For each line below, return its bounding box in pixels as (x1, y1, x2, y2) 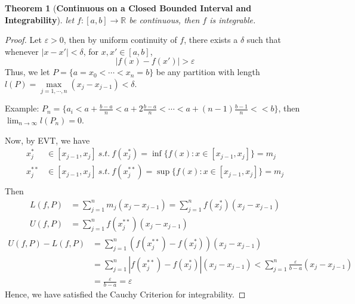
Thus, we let (5, 66, 50, 78)
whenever (5, 45, 39, 57)
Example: (5, 102, 39, 114)
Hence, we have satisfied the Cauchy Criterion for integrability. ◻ (5, 288, 246, 300)
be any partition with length (156, 66, 260, 78)
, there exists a (184, 33, 238, 46)
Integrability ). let (5, 13, 75, 26)
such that (246, 33, 282, 46)
